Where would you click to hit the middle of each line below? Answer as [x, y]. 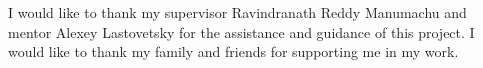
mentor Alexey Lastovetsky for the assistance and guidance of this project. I [241, 31]
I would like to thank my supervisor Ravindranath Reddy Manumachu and [237, 12]
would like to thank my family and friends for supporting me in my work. [233, 51]
